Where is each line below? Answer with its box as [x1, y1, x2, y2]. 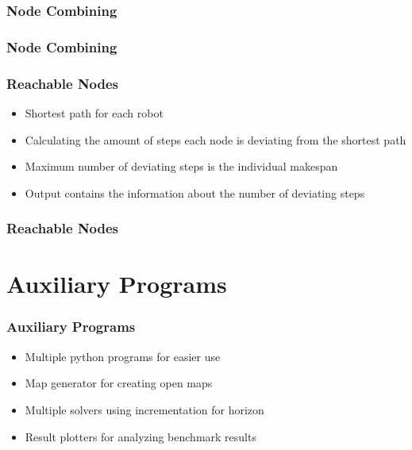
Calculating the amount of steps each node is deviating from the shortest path [25, 131, 406, 148]
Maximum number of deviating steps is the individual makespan [25, 158, 338, 175]
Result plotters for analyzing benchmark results [25, 428, 256, 444]
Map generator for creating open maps [25, 375, 213, 391]
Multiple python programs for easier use [25, 348, 221, 364]
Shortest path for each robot [25, 104, 164, 121]
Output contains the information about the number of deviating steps [25, 184, 365, 201]
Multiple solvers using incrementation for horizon [25, 401, 264, 417]
